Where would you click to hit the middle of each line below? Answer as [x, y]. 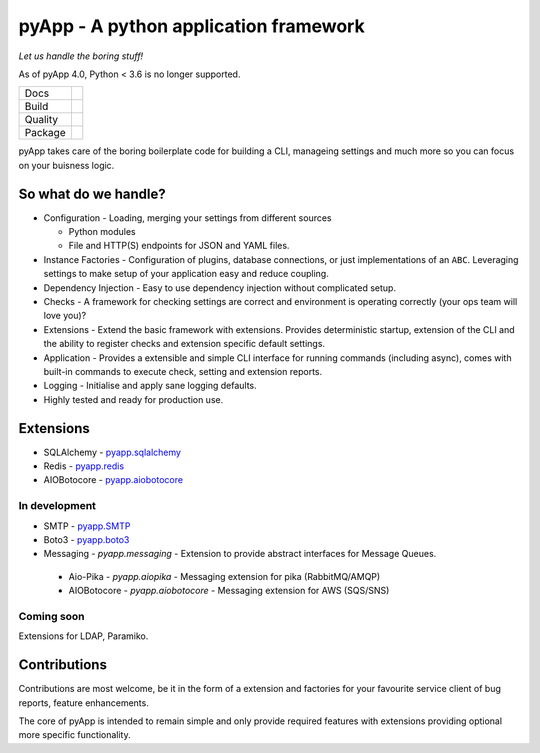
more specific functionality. [74, 735]
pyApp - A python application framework [191, 26]
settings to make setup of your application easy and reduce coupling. [186, 274]
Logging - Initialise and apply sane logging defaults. [150, 386]
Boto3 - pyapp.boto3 [86, 539]
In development [57, 506]
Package [45, 133]
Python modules [102, 232]
